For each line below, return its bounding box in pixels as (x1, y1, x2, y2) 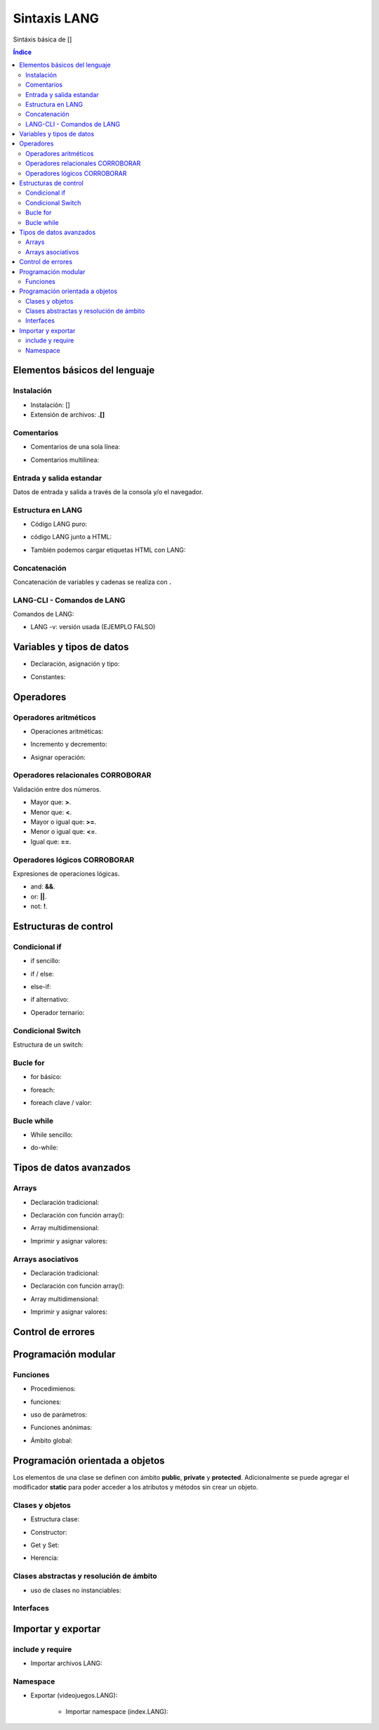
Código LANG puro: (30, 520, 88, 529)
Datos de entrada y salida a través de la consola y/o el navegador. (13, 487, 204, 496)
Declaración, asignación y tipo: (30, 659, 120, 668)
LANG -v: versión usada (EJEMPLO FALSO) (30, 623, 156, 631)
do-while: (30, 1143, 59, 1152)
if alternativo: (30, 995, 69, 1004)
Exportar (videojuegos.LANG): (30, 1691, 118, 1700)
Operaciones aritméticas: (30, 727, 104, 735)
